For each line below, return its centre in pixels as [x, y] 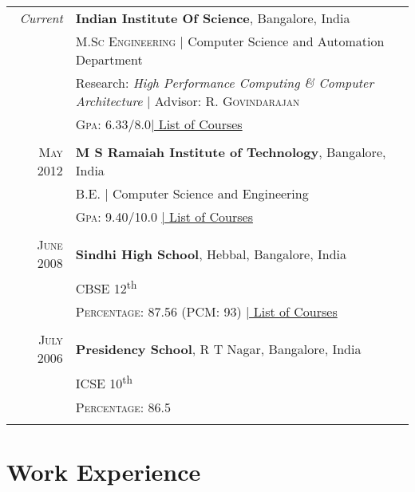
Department [109, 59]
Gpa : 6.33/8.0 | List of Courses [159, 124]
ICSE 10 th [104, 382]
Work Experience [104, 471]
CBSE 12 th [106, 287]
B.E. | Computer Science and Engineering [192, 193]
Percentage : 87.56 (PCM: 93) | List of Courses [206, 312]
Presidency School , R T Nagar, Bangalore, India [218, 348]
